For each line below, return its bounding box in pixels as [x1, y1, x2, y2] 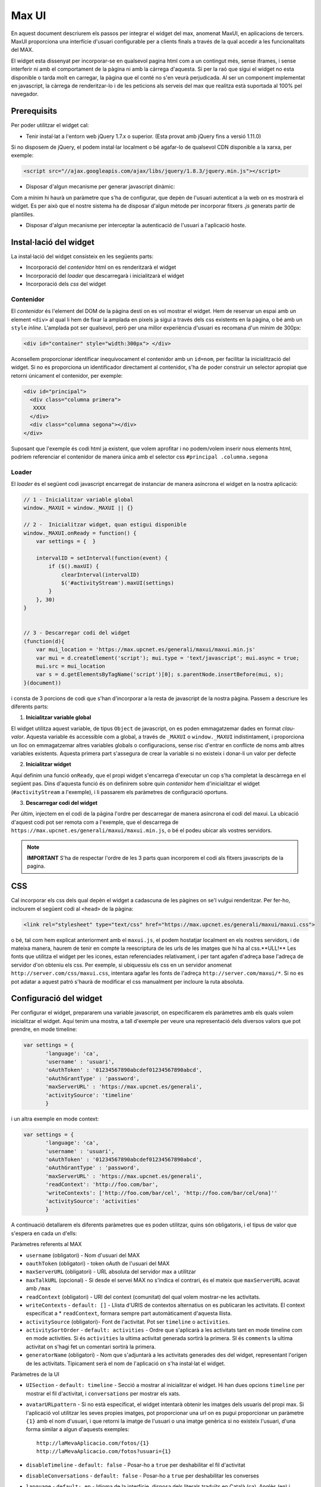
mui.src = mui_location [36, 663, 105, 669]
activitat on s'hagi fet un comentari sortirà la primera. [26, 1343, 156, 1350]
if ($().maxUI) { [48, 563, 99, 570]
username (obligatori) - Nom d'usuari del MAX [26, 1251, 140, 1259]
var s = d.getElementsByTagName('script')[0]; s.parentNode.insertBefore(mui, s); [36, 671, 284, 678]
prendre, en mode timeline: [11, 1026, 77, 1033]
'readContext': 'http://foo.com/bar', [45, 1181, 159, 1188]
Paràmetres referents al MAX [11, 1241, 82, 1248]
